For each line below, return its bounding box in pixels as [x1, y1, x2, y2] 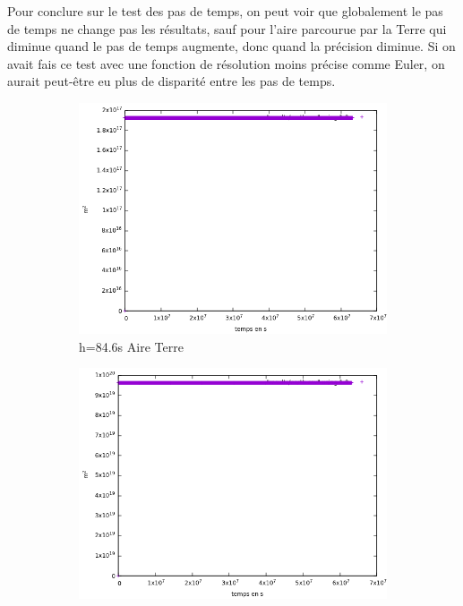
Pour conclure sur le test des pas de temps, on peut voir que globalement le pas [7, 2, 443, 20]
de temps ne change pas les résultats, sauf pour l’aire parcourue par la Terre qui [7, 19, 447, 38]
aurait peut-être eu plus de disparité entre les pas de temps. [7, 72, 336, 90]
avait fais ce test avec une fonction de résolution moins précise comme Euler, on [7, 54, 445, 73]
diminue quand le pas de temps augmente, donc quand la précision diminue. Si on [7, 37, 456, 55]
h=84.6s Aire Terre [79, 337, 184, 355]
